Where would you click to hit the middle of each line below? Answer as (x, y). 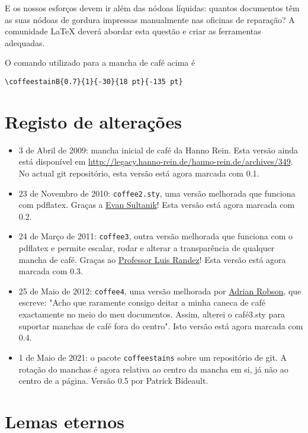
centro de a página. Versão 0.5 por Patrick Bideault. (113, 381)
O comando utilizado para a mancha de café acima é (100, 62)
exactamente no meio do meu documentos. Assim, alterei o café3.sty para (152, 314)
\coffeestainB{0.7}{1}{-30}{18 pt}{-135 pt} (94, 81)
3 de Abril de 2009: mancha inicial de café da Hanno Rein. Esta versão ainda (158, 150)
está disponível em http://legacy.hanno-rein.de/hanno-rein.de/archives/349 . (156, 161)
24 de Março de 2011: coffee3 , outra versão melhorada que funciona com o (155, 236)
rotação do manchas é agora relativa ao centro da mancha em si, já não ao (153, 369)
